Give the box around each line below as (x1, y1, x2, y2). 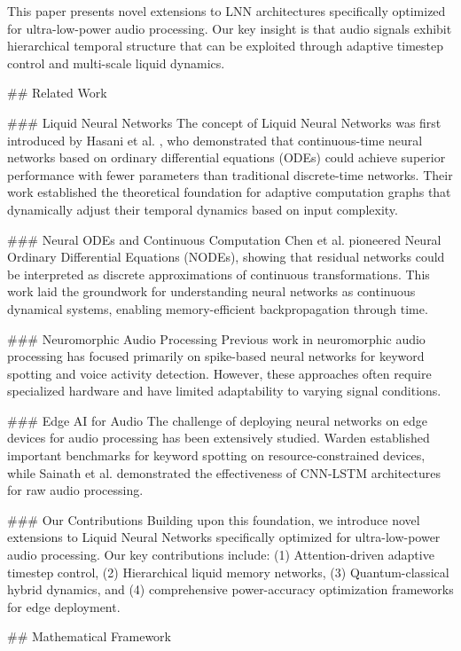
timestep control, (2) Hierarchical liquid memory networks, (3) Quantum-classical (7, 562, 449, 581)
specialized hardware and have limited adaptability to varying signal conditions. (7, 381, 441, 400)
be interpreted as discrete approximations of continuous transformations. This (7, 264, 430, 283)
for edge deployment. (7, 597, 121, 616)
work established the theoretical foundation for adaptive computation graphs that (7, 183, 451, 201)
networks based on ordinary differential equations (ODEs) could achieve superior (7, 148, 446, 167)
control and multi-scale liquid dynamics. (7, 53, 225, 72)
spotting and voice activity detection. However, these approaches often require (7, 364, 432, 382)
